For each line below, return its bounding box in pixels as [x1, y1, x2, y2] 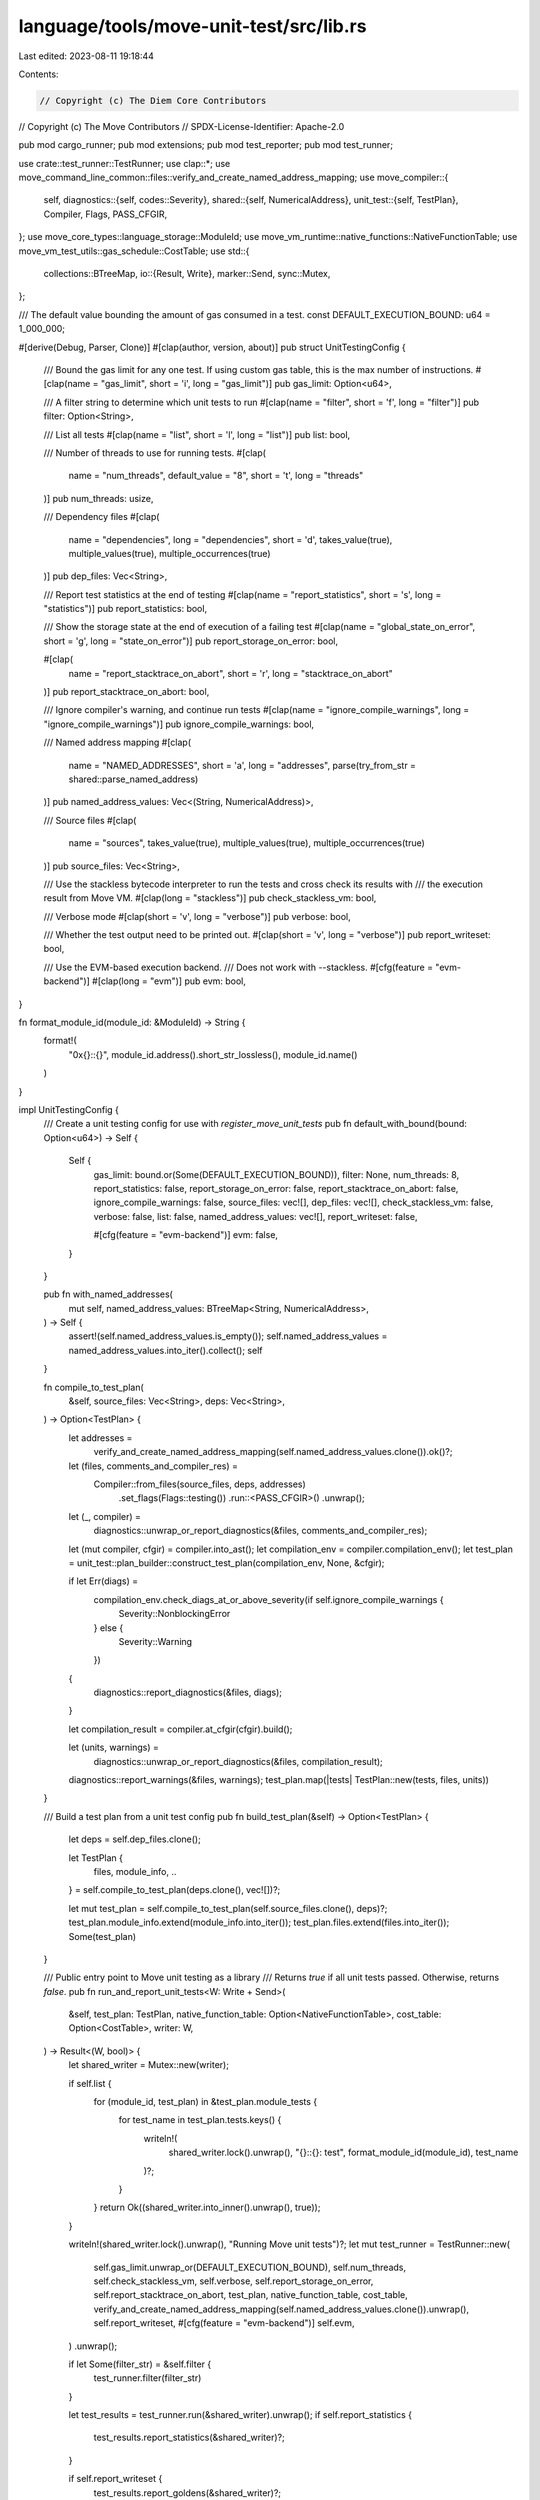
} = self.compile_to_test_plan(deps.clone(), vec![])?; [68, 1884, 281, 1896]
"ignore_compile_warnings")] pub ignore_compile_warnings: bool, [43, 718, 315, 730]
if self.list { [68, 2077, 112, 2089]
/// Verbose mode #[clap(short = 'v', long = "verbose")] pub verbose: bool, [43, 910, 351, 922]
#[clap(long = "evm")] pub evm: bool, [91, 975, 247, 987]
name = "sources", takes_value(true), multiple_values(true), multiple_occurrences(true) [68, 837, 425, 849]
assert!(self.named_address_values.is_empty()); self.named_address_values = [68, 1330, 388, 1342]
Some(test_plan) [68, 1930, 137, 1942]
